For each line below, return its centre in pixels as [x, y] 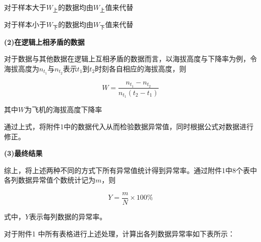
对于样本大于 [25, 7]
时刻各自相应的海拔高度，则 [141, 68]
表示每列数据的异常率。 [68, 217]
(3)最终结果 [23, 153]
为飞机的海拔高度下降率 [63, 109]
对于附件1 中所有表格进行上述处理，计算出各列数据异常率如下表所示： [119, 233]
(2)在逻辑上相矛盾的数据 [44, 42]
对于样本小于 [25, 24]
